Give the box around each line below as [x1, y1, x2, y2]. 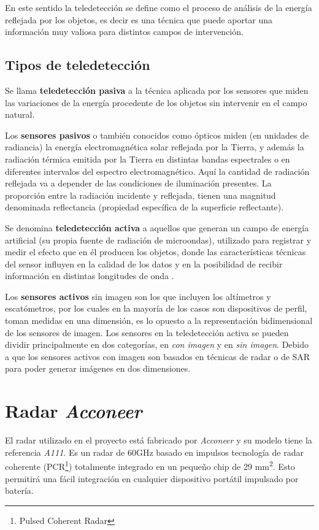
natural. [5, 108, 35, 121]
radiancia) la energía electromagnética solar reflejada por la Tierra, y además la [5, 140, 304, 153]
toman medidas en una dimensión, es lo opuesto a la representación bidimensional [5, 314, 313, 327]
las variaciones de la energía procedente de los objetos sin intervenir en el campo [5, 96, 307, 109]
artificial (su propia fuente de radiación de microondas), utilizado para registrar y [5, 233, 312, 246]
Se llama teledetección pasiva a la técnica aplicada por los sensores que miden [5, 83, 309, 96]
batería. [5, 484, 34, 497]
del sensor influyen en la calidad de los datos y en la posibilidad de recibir [5, 257, 283, 270]
